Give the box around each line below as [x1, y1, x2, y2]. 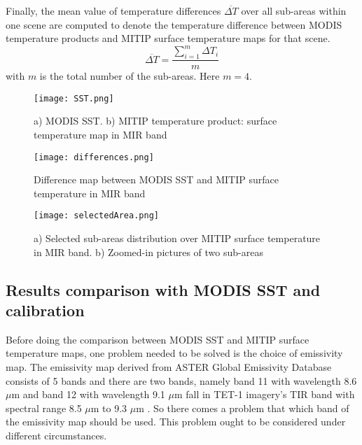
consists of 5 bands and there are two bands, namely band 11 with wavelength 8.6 [6, 373, 357, 388]
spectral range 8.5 [6, 400, 82, 415]
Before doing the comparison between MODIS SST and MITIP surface [6, 332, 309, 346]
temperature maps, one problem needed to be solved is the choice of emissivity [6, 346, 343, 360]
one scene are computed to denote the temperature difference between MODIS [6, 17, 342, 31]
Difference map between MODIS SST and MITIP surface [34, 172, 279, 187]
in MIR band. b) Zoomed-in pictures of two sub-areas [34, 244, 263, 259]
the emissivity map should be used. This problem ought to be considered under [6, 414, 346, 429]
